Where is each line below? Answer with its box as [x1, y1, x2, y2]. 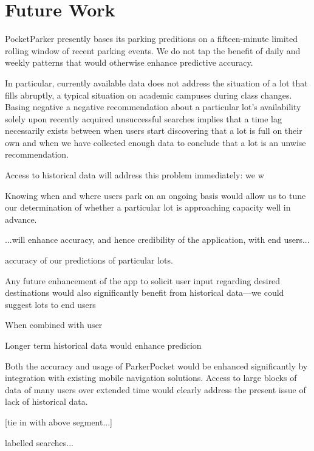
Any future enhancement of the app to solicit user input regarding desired [5, 274, 281, 287]
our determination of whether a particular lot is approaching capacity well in [5, 201, 291, 214]
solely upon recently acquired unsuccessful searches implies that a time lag [5, 112, 282, 125]
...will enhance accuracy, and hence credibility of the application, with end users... [5, 233, 310, 246]
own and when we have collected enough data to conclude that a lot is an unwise [5, 136, 306, 149]
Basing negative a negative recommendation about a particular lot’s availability [5, 100, 301, 113]
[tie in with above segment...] [5, 415, 113, 428]
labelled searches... [5, 436, 73, 449]
